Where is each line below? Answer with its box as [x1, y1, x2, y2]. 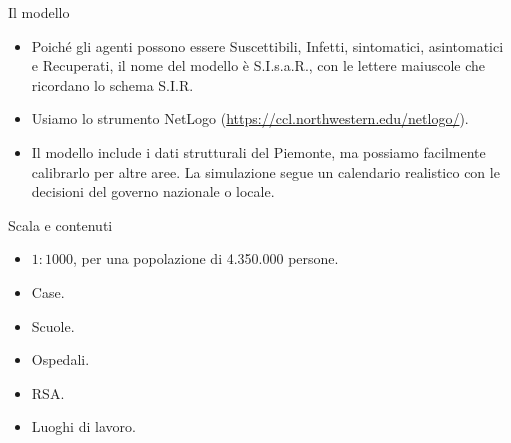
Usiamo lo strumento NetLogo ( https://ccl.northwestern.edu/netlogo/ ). [31, 108, 469, 129]
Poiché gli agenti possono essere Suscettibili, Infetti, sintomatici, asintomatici [31, 35, 504, 56]
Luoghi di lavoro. [31, 416, 136, 437]
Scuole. [31, 315, 75, 336]
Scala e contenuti [8, 214, 113, 235]
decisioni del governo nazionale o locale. [31, 181, 275, 202]
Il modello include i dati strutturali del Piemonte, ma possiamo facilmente [31, 141, 486, 162]
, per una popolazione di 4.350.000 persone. [73, 248, 339, 269]
